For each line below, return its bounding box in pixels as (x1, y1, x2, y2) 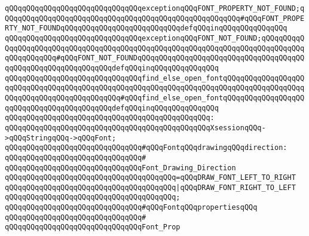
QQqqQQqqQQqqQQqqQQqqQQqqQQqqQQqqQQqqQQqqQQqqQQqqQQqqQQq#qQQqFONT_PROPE (5, 14, 305, 23)
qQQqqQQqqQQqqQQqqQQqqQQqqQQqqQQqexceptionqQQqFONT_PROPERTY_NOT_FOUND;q (5, 4, 305, 13)
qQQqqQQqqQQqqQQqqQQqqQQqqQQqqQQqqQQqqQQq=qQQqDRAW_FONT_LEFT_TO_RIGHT (5, 173, 296, 182)
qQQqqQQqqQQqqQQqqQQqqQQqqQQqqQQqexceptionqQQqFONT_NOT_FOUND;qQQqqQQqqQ (5, 33, 305, 42)
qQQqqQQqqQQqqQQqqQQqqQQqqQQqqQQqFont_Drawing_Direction (5, 163, 236, 172)
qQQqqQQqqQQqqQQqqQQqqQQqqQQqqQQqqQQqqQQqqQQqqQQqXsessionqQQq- (5, 123, 266, 132)
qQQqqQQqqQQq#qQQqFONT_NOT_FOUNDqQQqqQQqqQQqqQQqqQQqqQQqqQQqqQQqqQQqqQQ (5, 54, 305, 63)
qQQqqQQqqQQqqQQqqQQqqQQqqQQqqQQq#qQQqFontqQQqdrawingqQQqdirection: (5, 143, 287, 152)
